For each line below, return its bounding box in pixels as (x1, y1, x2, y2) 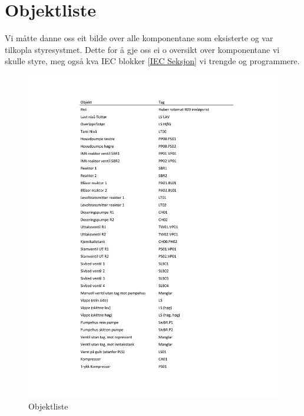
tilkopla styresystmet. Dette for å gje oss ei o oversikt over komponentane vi (5, 43, 280, 55)
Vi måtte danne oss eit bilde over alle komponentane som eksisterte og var (5, 32, 273, 44)
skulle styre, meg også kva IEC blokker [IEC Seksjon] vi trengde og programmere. (5, 55, 300, 67)
